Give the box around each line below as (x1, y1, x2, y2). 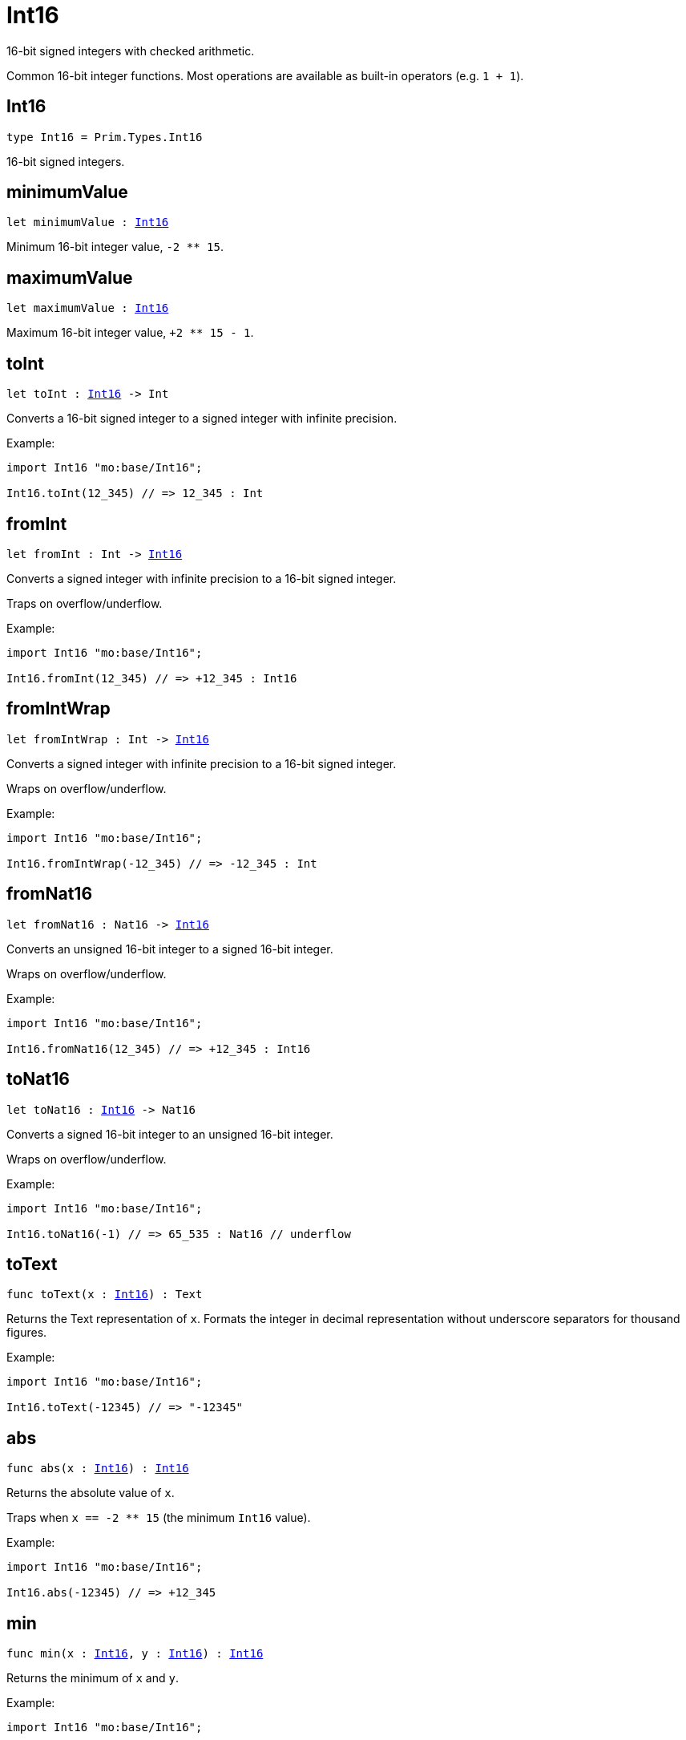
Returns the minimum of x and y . (6, 1671, 179, 1685)
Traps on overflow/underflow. (6, 596, 163, 610)
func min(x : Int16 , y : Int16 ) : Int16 (6, 1647, 264, 1661)
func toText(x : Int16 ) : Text (6, 1288, 203, 1301)
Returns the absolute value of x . (6, 1486, 175, 1500)
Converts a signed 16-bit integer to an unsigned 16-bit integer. (6, 1127, 333, 1141)
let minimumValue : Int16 (6, 216, 169, 229)
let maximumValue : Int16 (6, 301, 169, 315)
